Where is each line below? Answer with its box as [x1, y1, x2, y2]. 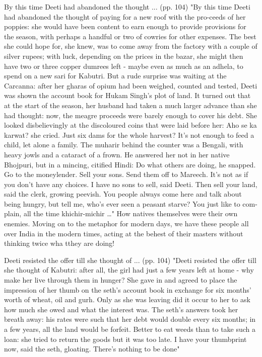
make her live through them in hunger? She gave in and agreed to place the [4, 275, 237, 285]
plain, [4, 208, 22, 219]
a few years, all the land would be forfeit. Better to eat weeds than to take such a [4, 324, 256, 334]
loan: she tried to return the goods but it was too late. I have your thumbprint [4, 333, 247, 344]
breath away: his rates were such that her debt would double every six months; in [4, 314, 256, 324]
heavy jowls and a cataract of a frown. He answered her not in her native [4, 149, 230, 159]
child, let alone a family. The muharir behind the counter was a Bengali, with [4, 139, 243, 150]
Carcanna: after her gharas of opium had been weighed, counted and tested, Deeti [4, 80, 257, 91]
